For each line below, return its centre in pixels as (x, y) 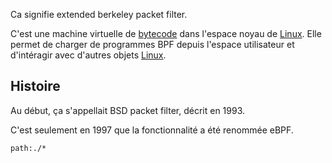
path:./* (28, 148)
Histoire (35, 86)
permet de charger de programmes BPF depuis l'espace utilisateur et (152, 44)
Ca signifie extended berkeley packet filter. (99, 14)
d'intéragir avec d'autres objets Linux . (88, 55)
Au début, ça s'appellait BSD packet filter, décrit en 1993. (128, 110)
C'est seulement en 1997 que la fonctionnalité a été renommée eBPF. (152, 130)
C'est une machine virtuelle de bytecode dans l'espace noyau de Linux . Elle (166, 33)
